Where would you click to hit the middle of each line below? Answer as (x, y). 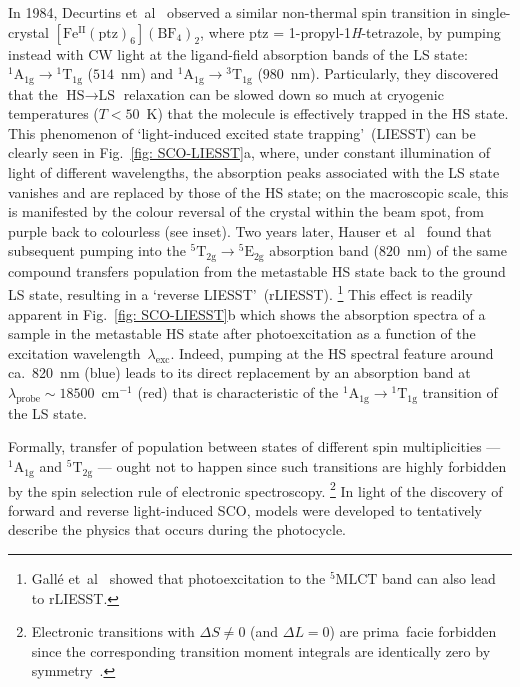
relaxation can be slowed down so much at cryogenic (283, 93)
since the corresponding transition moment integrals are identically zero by (261, 650)
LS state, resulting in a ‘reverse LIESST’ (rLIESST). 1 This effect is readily (240, 293)
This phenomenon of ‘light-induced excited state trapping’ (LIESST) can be (242, 132)
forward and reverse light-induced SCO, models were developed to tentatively (245, 509)
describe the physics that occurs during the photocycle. (177, 529)
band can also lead (439, 577)
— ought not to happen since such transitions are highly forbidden (302, 466)
